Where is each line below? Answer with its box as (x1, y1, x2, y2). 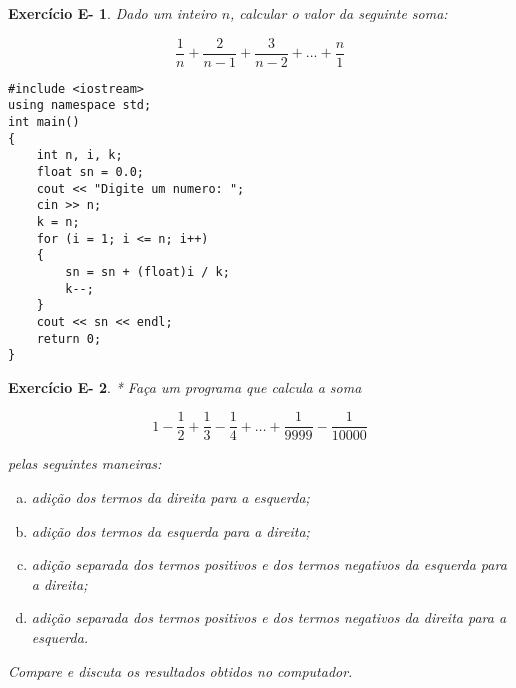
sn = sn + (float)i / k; (65, 264, 230, 279)
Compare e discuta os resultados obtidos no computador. (8, 660, 353, 681)
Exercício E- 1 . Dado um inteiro (8, 3, 217, 23)
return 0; (36, 331, 102, 346)
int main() (8, 114, 80, 129)
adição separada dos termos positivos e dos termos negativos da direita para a (31, 607, 507, 628)
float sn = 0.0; (36, 164, 145, 179)
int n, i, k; (36, 148, 123, 163)
